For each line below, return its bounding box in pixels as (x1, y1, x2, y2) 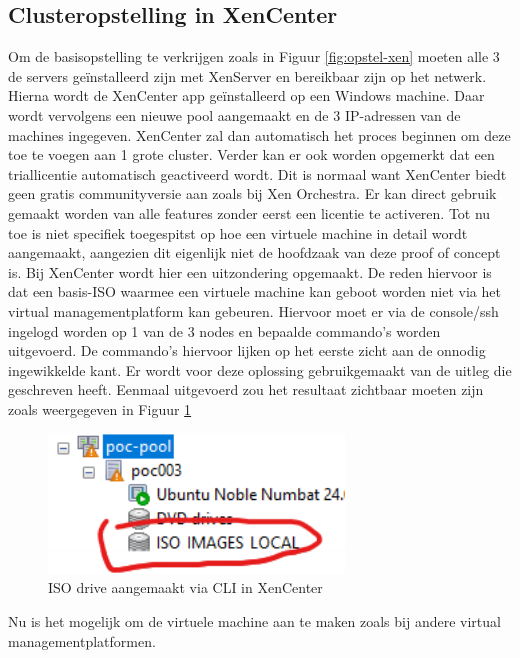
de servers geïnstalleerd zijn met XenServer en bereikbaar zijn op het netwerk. (8, 65, 487, 86)
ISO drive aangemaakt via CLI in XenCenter (48, 577, 323, 598)
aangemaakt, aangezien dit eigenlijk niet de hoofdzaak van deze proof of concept (8, 242, 501, 263)
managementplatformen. (8, 630, 156, 651)
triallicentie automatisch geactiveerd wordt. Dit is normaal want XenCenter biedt (8, 163, 507, 184)
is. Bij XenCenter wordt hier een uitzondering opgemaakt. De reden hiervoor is (8, 261, 492, 282)
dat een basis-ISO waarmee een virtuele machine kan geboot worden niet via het (8, 281, 501, 302)
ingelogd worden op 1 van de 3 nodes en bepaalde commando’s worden (8, 320, 441, 341)
